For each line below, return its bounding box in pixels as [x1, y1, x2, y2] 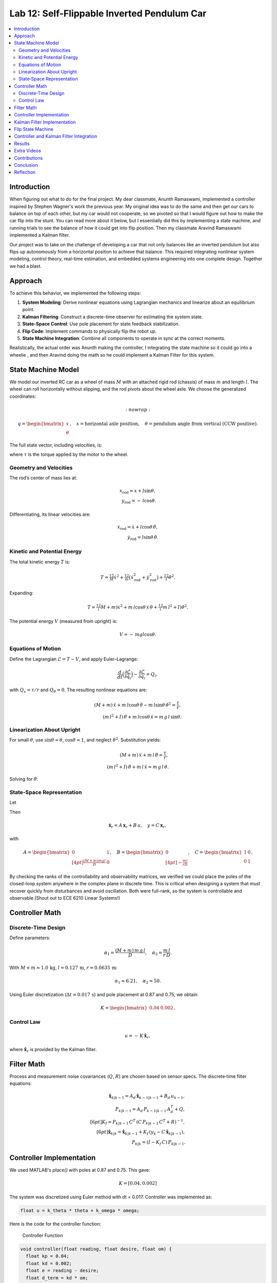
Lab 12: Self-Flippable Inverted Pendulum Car [9, 8, 207, 19]
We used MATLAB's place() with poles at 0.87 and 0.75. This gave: [9, 1167, 151, 1173]
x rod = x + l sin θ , [120, 488, 156, 495]
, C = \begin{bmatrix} [188, 849, 242, 855]
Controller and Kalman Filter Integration [14, 133, 97, 140]
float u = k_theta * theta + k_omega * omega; [20, 1208, 140, 1213]
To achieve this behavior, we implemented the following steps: [9, 290, 141, 296]
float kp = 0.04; [26, 1253, 69, 1259]
